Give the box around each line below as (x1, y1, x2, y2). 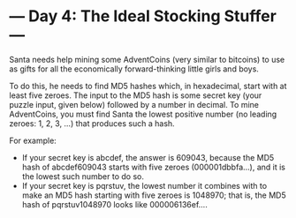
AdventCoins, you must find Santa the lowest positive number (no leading (9, 109, 277, 119)
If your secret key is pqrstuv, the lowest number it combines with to (21, 180, 268, 191)
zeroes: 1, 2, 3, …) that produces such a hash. (9, 117, 175, 129)
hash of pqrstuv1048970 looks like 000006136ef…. (21, 199, 208, 209)
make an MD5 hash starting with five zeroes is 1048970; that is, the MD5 (21, 190, 286, 200)
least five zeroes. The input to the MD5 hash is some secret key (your (9, 90, 262, 101)
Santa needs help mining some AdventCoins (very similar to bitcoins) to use (9, 54, 285, 64)
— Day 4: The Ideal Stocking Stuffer (9, 6, 277, 26)
